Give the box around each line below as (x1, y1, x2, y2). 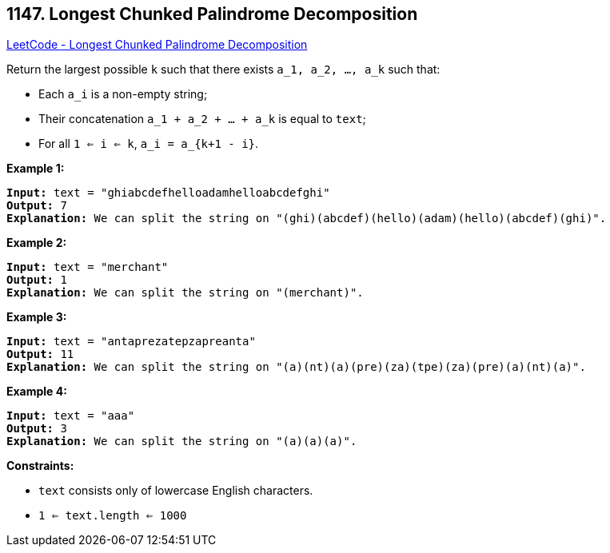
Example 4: (6, 384, 67, 399)
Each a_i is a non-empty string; (38, 87, 208, 101)
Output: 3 (6, 422, 67, 436)
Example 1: (6, 161, 65, 176)
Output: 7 (6, 199, 67, 213)
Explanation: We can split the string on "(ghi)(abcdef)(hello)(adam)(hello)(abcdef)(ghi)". (6, 212, 607, 225)
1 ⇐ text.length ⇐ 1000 (38, 509, 187, 523)
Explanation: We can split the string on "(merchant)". (6, 286, 364, 300)
